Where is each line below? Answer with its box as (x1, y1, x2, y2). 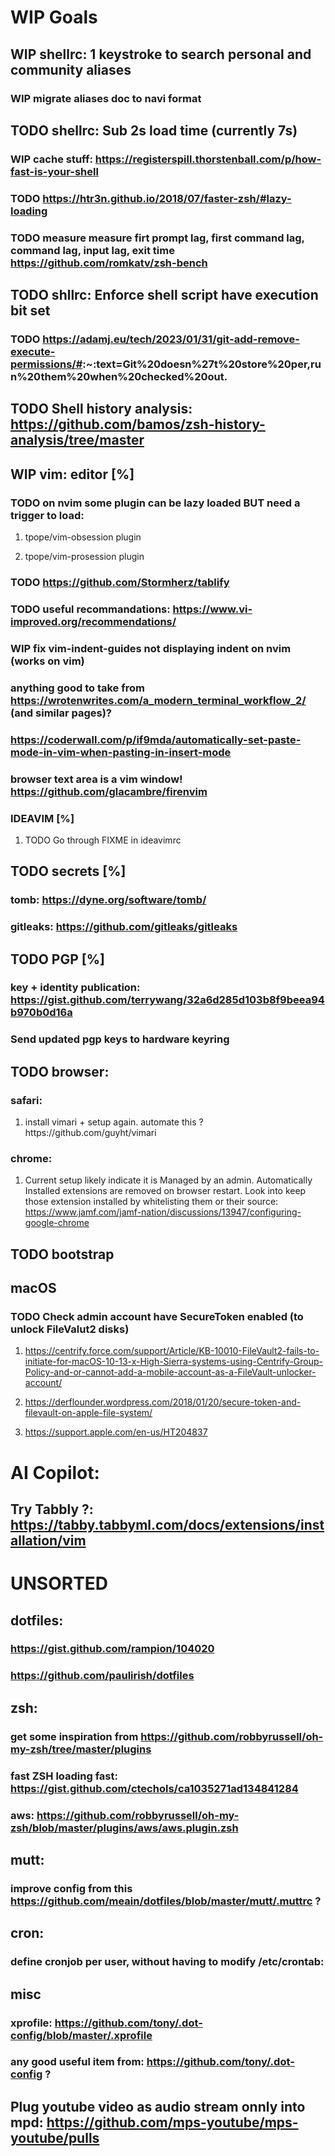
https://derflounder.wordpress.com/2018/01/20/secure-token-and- (24, 1396, 302, 1408)
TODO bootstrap (10, 1246, 115, 1263)
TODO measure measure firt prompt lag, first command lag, (10, 231, 305, 245)
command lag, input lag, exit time (10, 243, 175, 257)
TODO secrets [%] (10, 863, 127, 880)
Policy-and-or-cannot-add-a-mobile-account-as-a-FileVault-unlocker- (24, 1366, 317, 1378)
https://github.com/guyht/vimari (24, 1127, 157, 1139)
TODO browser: (10, 1063, 110, 1080)
